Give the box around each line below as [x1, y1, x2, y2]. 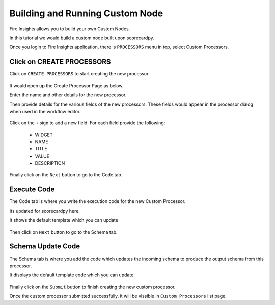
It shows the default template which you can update [9, 217, 118, 223]
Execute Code [9, 185, 55, 194]
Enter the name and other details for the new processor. [9, 92, 127, 98]
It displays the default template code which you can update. [9, 272, 135, 278]
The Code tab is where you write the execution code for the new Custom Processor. [9, 198, 186, 205]
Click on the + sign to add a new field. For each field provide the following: [9, 120, 166, 126]
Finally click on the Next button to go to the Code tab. [9, 171, 123, 178]
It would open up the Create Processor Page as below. [9, 82, 124, 89]
